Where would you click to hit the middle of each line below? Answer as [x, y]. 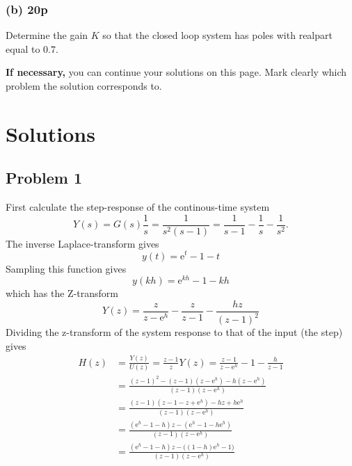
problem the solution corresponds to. [84, 86]
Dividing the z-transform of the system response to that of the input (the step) [174, 332]
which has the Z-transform [62, 293]
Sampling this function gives [66, 268]
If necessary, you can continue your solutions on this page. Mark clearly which [176, 72]
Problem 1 [44, 178]
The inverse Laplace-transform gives [82, 243]
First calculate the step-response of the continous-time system [138, 207]
